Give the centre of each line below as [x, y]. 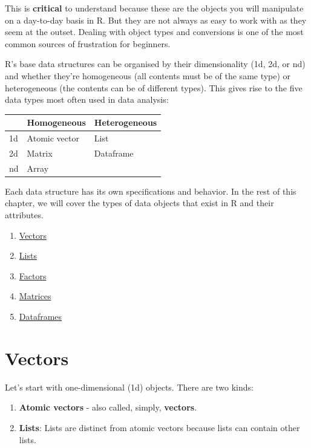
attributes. [24, 215]
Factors [33, 275]
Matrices [35, 296]
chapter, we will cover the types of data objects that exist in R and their [139, 203]
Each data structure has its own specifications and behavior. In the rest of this [151, 191]
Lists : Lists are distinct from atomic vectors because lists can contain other [159, 427]
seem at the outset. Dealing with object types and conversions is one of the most [154, 32]
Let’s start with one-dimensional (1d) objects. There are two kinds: [129, 387]
